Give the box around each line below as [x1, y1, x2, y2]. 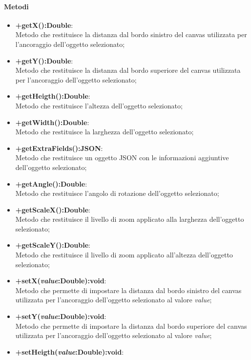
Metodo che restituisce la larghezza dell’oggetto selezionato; [15, 127, 194, 137]
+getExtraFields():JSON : [15, 143, 103, 153]
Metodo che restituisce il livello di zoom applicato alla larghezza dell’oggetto [15, 214, 244, 224]
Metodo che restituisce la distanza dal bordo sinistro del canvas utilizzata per [15, 29, 247, 40]
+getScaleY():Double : [15, 240, 90, 250]
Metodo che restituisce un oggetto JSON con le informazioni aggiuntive [15, 152, 229, 163]
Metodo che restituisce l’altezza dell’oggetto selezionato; [15, 100, 183, 110]
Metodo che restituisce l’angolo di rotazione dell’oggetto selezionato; [15, 188, 219, 198]
